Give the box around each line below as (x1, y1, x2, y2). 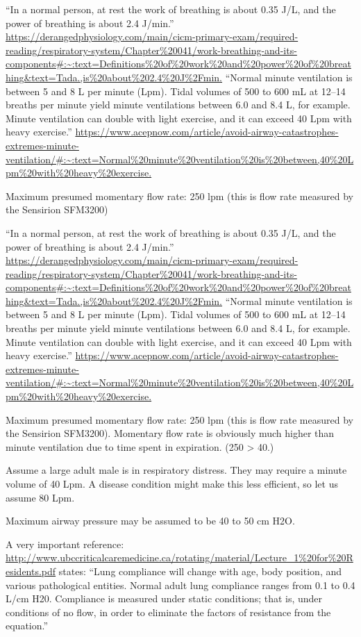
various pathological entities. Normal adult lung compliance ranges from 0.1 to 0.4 (6, 577, 355, 592)
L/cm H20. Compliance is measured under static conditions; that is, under (6, 591, 323, 606)
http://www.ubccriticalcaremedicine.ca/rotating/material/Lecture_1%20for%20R (6, 550, 353, 565)
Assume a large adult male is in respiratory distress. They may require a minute (6, 463, 347, 477)
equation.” (6, 618, 49, 633)
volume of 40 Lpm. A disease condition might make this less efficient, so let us (6, 477, 338, 490)
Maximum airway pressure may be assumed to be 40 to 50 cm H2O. (6, 513, 295, 528)
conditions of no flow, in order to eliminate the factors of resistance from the (6, 604, 331, 619)
